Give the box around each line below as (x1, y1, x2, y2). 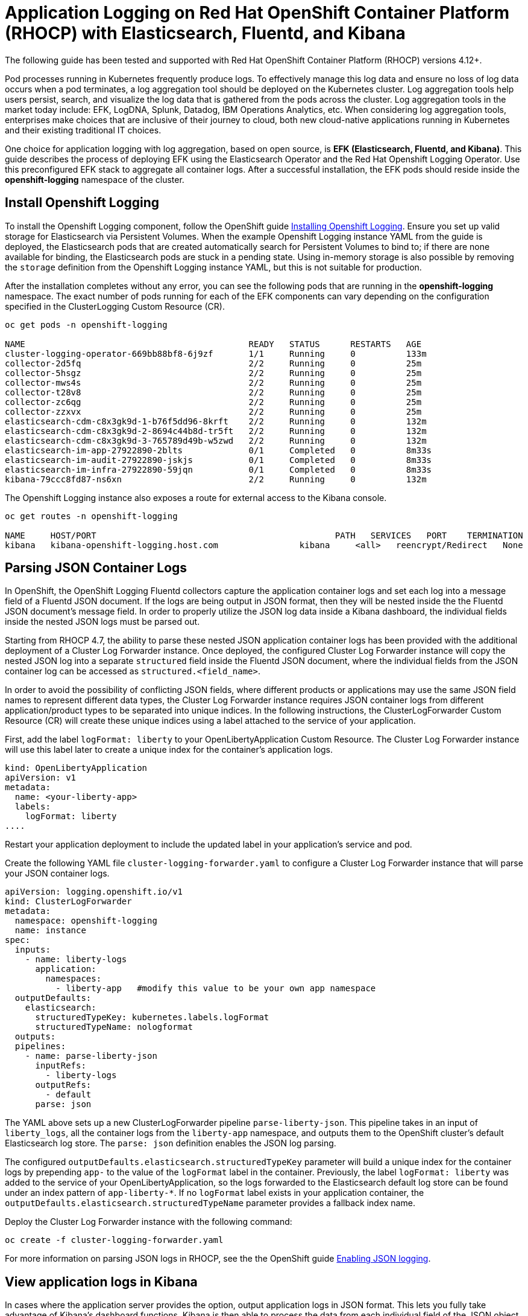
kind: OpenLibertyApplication (5, 763, 148, 773)
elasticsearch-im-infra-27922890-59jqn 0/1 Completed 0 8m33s (5, 464, 432, 474)
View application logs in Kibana (5, 1274, 198, 1289)
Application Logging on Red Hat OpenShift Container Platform (5, 2, 510, 23)
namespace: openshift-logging (14, 916, 157, 926)
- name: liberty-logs (25, 954, 127, 965)
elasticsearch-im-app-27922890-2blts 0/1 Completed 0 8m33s (5, 445, 432, 455)
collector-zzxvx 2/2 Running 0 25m (5, 406, 422, 417)
